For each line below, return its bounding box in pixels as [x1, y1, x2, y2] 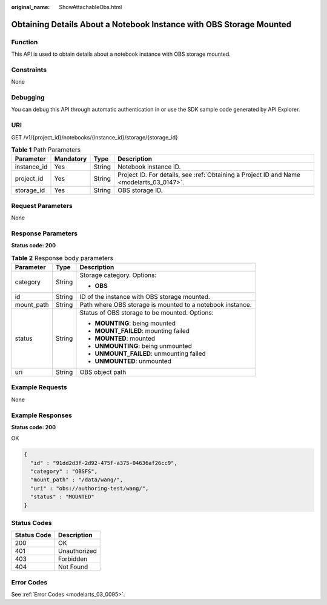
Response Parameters [11, 229, 78, 238]
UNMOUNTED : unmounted [94, 357, 172, 365]
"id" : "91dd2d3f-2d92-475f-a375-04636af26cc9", [30, 460, 178, 466]
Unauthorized [58, 547, 97, 555]
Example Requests [11, 383, 67, 392]
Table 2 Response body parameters [11, 253, 113, 262]
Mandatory [54, 155, 87, 163]
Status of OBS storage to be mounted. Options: [79, 309, 214, 316]
